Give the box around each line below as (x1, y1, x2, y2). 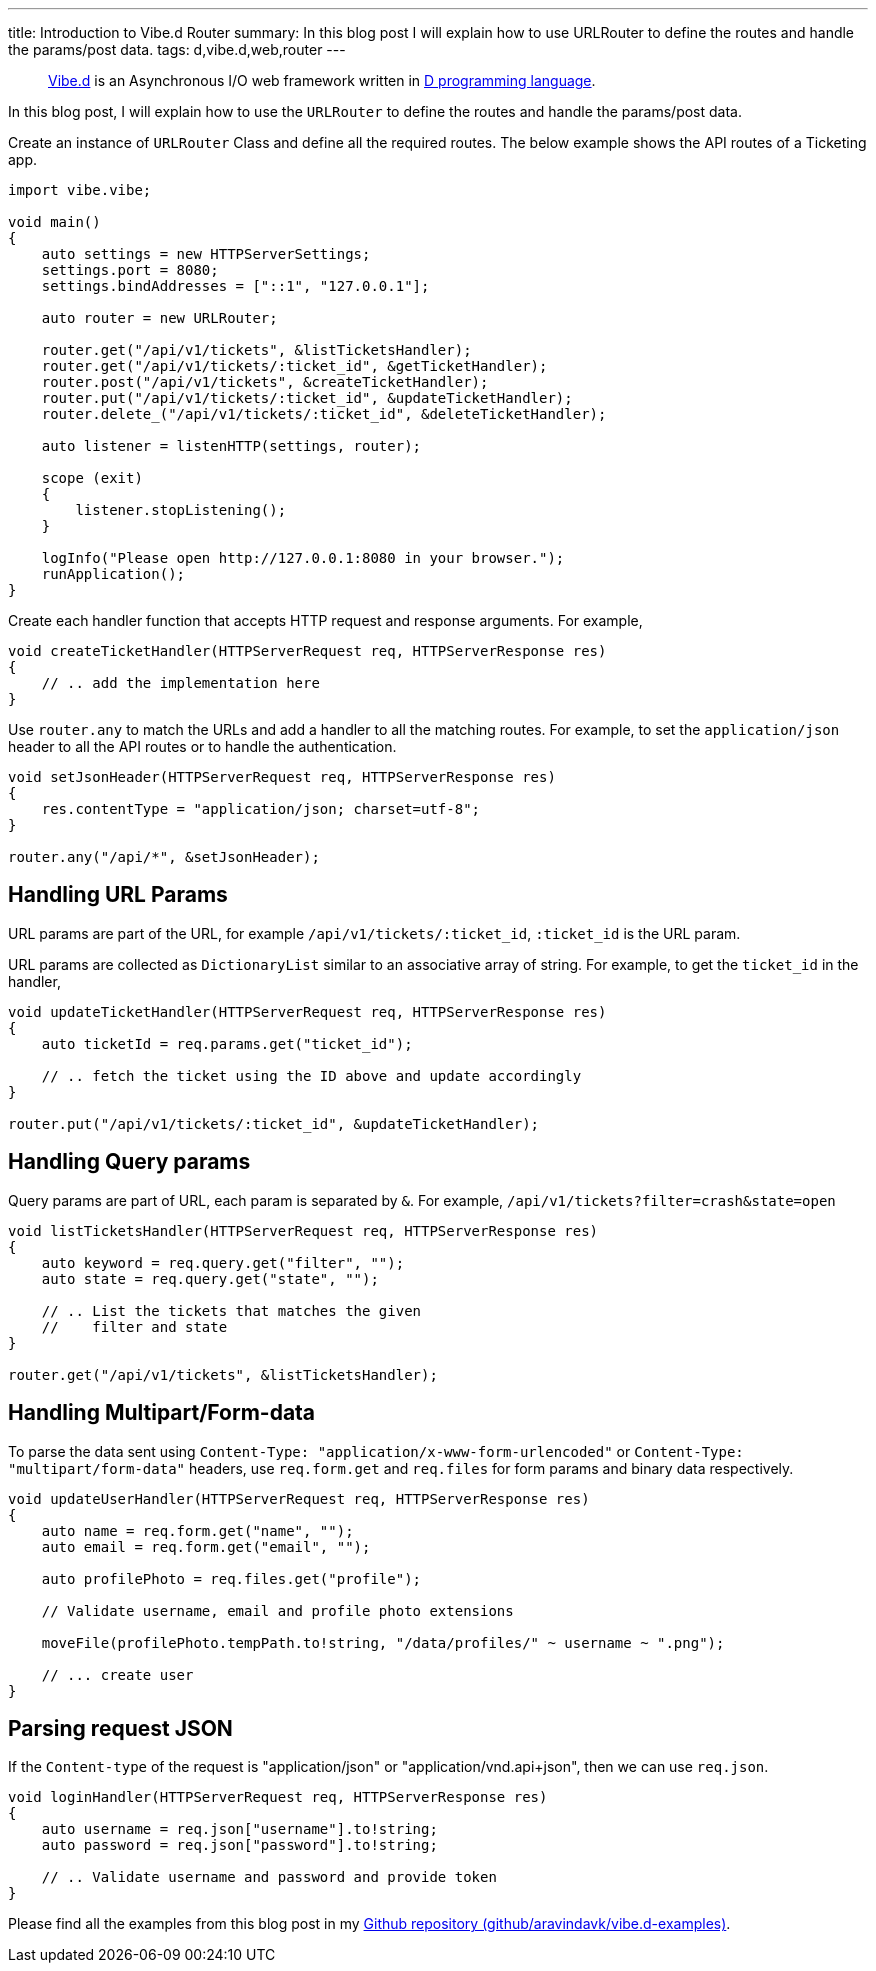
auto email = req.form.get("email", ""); (41, 1538, 371, 1555)
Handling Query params (8, 1149, 251, 1175)
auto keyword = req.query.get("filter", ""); (41, 1254, 405, 1271)
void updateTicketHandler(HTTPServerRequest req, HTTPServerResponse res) (8, 1003, 607, 1020)
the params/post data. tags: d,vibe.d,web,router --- (8, 41, 346, 58)
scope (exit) (41, 470, 143, 486)
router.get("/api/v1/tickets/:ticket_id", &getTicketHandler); (41, 358, 548, 374)
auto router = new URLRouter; (41, 310, 278, 326)
